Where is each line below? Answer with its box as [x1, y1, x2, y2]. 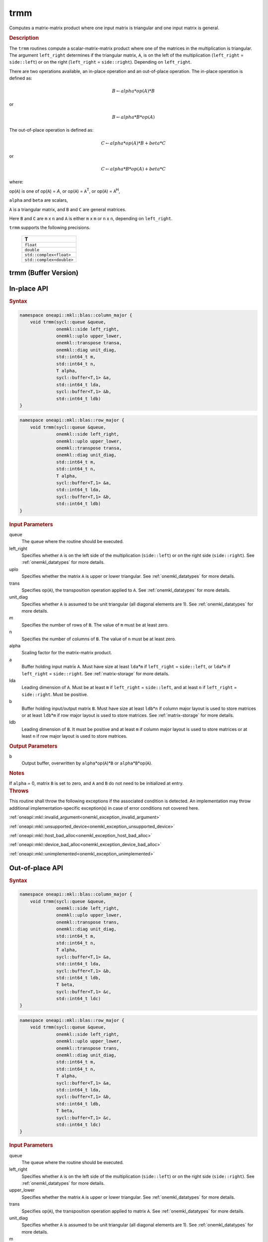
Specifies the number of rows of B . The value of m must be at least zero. [21, 621, 169, 628]
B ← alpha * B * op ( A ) [112, 114, 155, 120]
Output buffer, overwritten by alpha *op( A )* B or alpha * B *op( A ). [21, 760, 152, 766]
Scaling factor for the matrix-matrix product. [21, 650, 112, 656]
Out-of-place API [9, 863, 64, 872]
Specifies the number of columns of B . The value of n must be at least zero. [21, 636, 176, 642]
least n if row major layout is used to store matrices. [21, 733, 128, 739]
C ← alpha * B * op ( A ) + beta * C [101, 166, 166, 172]
